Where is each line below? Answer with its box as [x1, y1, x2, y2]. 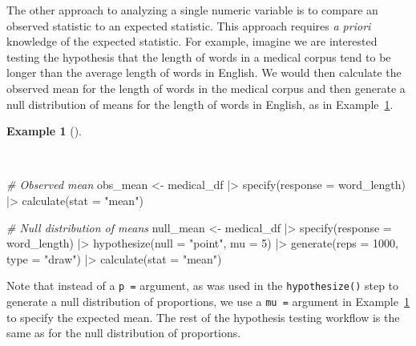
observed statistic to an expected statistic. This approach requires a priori [6, 17, 371, 34]
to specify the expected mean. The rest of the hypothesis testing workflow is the [6, 308, 400, 325]
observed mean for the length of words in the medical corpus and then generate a [6, 79, 406, 96]
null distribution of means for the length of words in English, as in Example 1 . [6, 95, 394, 112]
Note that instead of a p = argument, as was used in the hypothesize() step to [6, 277, 399, 294]
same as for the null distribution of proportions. [6, 324, 241, 341]
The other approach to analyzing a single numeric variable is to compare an [6, 2, 378, 18]
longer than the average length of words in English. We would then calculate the [6, 64, 402, 81]
